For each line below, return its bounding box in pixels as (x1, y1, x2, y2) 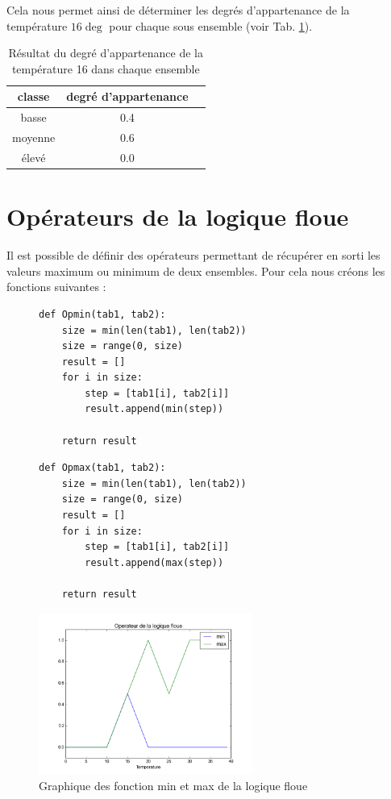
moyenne (12, 129, 56, 146)
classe (17, 88, 50, 105)
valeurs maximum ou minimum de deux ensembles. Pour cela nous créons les (6, 262, 385, 279)
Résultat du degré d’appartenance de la (8, 44, 203, 61)
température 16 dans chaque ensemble (11, 60, 200, 77)
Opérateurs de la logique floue (6, 200, 349, 233)
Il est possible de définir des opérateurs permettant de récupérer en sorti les (6, 247, 381, 264)
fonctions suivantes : (6, 278, 106, 295)
